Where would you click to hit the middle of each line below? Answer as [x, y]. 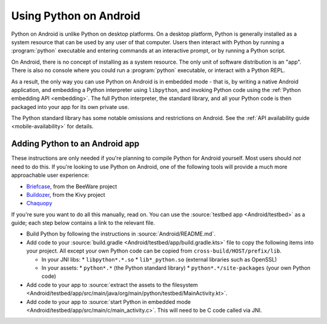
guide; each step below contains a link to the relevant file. [83, 223]
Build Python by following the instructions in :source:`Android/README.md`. [121, 234]
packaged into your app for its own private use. [70, 107]
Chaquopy [39, 203]
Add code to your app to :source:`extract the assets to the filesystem [112, 285]
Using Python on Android [76, 16]
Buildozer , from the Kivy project [66, 194]
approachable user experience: [50, 175]
